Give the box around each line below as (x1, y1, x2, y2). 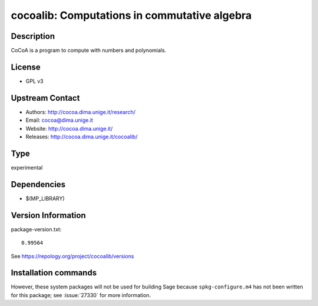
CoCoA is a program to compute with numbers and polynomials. (11, 47, 167, 54)
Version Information (11, 210, 86, 220)
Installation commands (11, 268, 97, 278)
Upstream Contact (11, 93, 80, 103)
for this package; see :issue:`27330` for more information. (11, 291, 151, 298)
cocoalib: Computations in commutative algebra (11, 9, 252, 22)
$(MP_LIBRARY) (25, 195, 65, 202)
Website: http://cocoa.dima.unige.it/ (25, 125, 113, 132)
